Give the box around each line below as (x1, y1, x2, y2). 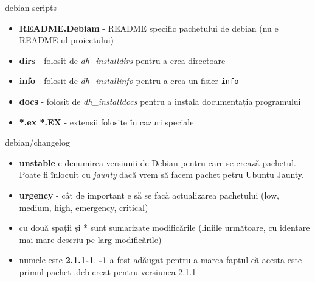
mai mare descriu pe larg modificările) (19, 233, 162, 245)
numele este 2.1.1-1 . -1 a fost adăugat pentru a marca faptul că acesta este (19, 253, 302, 266)
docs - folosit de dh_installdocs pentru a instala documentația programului (19, 95, 301, 108)
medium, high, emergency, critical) (19, 200, 148, 213)
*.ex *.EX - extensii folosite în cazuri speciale (19, 115, 194, 128)
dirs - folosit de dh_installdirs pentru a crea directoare (19, 54, 226, 66)
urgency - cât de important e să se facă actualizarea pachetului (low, (19, 189, 279, 201)
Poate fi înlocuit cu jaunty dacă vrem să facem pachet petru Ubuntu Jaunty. (19, 168, 304, 181)
